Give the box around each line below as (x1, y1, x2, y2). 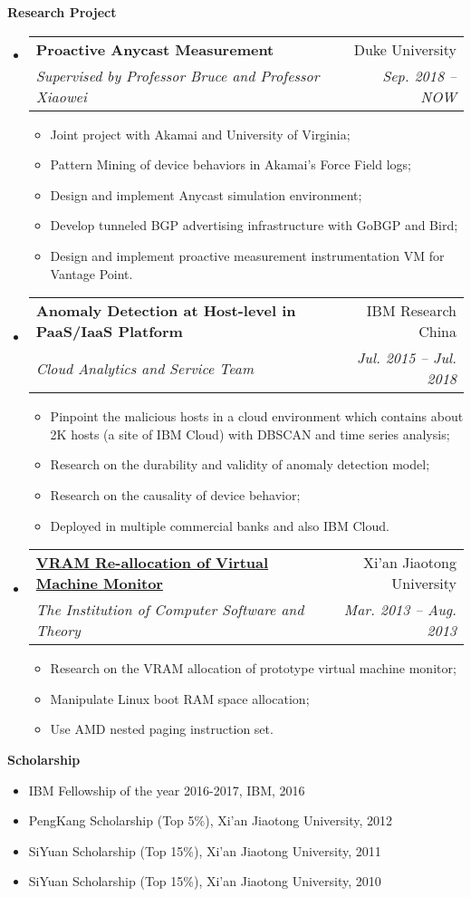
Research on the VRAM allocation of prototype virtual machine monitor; (50, 659, 457, 678)
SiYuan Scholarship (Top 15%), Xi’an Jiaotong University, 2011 (28, 841, 381, 860)
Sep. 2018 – (382, 64, 457, 86)
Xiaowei (35, 85, 87, 107)
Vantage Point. (50, 264, 133, 283)
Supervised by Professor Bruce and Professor (35, 64, 320, 86)
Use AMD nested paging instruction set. (50, 719, 274, 738)
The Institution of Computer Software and (35, 599, 304, 621)
